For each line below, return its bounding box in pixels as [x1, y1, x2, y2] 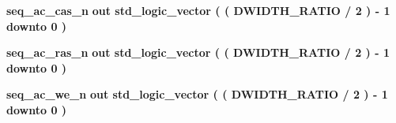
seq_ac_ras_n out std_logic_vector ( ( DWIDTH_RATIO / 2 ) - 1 [6, 44, 390, 61]
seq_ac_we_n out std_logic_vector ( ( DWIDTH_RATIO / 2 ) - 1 [6, 86, 388, 102]
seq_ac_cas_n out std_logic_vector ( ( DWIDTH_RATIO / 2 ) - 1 [6, 2, 390, 18]
